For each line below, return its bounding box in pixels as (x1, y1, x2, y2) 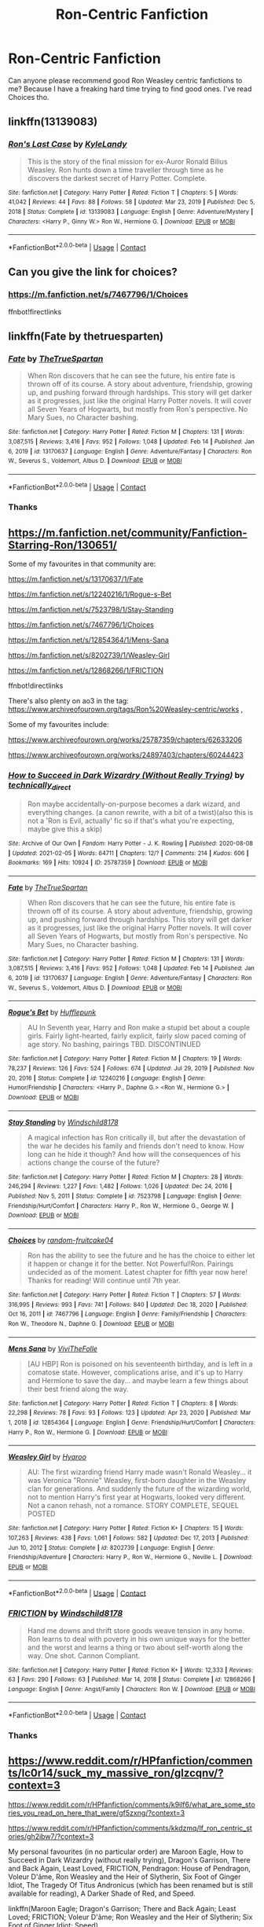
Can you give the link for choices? (8, 266, 178, 279)
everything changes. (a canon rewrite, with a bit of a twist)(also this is (27, 807, 254, 817)
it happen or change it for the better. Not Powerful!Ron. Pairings (27, 1259, 234, 1268)
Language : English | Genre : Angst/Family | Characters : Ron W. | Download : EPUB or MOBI (8, 1685, 255, 1693)
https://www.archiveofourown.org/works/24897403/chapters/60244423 (8, 751, 244, 760)
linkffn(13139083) (8, 116, 98, 129)
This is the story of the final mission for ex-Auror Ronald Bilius (27, 156, 228, 166)
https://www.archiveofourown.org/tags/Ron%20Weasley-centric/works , (8, 705, 244, 714)
